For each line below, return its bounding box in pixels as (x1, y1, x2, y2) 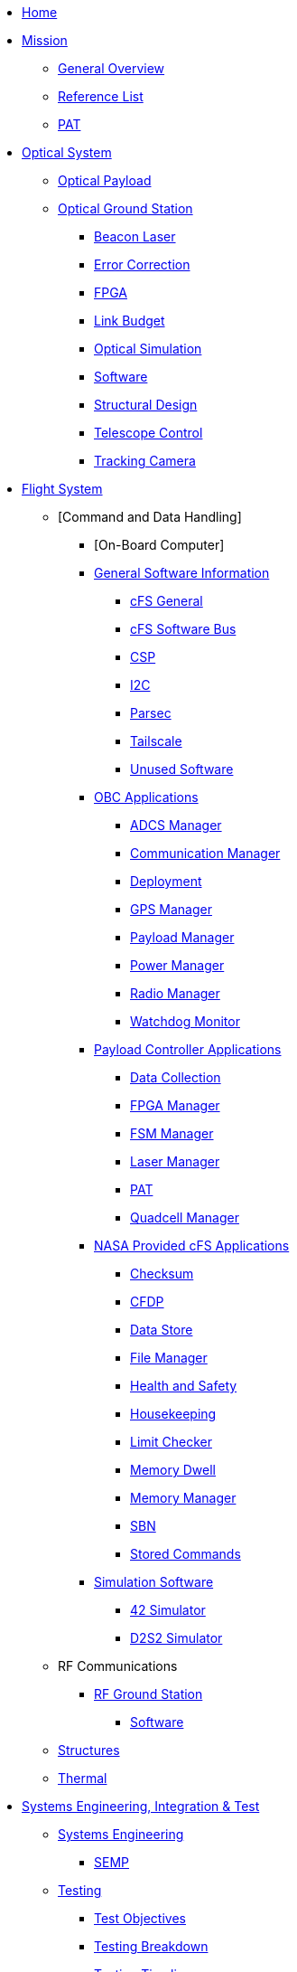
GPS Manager (130, 901, 212, 917)
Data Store (130, 1322, 193, 1337)
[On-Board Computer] (94, 537, 225, 552)
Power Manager (130, 958, 225, 973)
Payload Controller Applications (94, 1042, 282, 1057)
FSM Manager (130, 1126, 214, 1141)
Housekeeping (130, 1406, 217, 1421)
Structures (58, 1742, 120, 1758)
